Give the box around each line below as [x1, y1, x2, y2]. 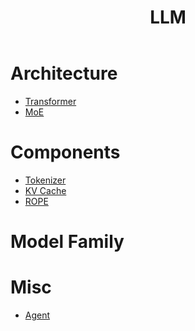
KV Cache [24, 184, 67, 196]
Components [10, 141, 121, 164]
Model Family [10, 231, 125, 253]
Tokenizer [24, 174, 67, 186]
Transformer [24, 95, 77, 107]
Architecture [10, 62, 118, 85]
